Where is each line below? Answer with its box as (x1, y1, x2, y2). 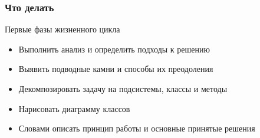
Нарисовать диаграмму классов (18, 102, 130, 114)
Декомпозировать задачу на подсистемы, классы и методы (18, 83, 228, 94)
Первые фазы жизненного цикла (5, 23, 120, 35)
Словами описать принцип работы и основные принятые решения (18, 122, 255, 134)
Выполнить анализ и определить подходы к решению (18, 42, 210, 55)
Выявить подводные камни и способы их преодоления (18, 63, 213, 75)
